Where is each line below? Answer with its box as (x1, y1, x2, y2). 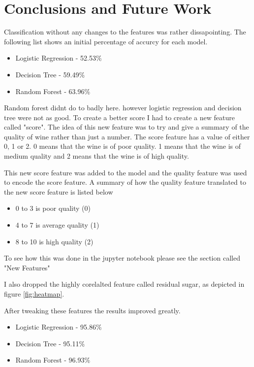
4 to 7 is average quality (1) (15, 220, 99, 230)
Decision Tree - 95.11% (15, 338, 85, 348)
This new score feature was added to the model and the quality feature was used (4, 167, 247, 177)
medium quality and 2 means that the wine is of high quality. (4, 151, 189, 161)
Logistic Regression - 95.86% (15, 322, 102, 332)
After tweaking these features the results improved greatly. (4, 305, 181, 315)
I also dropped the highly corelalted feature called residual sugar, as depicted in (4, 279, 245, 289)
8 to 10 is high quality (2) (15, 236, 94, 246)
